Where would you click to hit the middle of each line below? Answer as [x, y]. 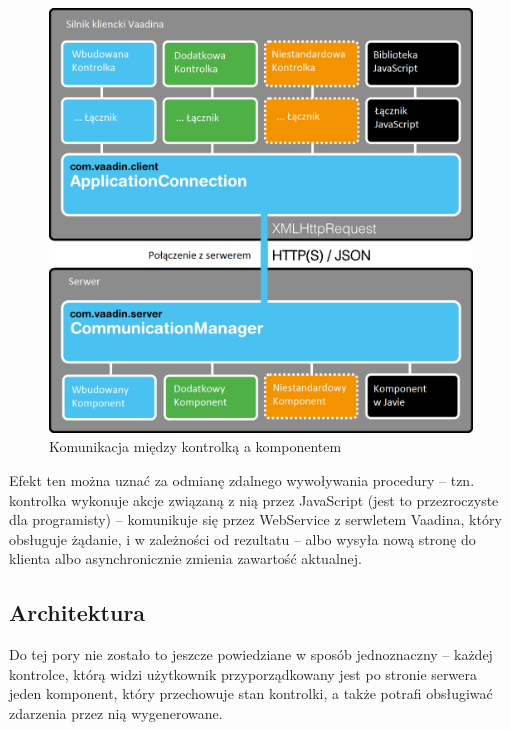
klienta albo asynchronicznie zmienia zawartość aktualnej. [185, 558]
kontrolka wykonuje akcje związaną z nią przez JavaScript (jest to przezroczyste [254, 499]
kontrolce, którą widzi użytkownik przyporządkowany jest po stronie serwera [243, 673]
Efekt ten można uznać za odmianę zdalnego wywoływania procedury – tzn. [242, 480]
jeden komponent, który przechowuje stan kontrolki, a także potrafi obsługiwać [251, 693]
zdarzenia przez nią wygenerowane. [116, 712]
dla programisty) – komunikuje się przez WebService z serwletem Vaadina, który [255, 519]
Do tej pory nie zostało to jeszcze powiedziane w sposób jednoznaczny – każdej [251, 654]
